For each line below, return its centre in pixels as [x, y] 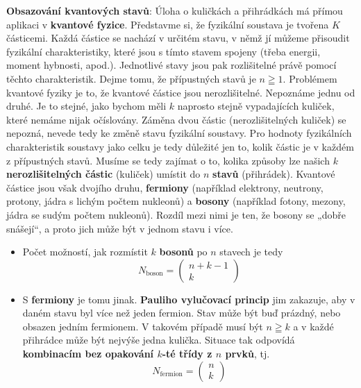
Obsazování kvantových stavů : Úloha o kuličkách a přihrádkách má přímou [175, 10]
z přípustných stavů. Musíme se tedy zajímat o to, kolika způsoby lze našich [168, 160]
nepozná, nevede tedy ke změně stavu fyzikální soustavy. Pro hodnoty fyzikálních [179, 133]
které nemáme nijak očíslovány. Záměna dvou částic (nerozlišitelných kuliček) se [176, 119]
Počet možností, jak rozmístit [85, 252]
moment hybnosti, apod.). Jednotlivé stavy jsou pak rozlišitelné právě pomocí [171, 65]
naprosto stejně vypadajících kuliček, [256, 106]
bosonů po [183, 252]
